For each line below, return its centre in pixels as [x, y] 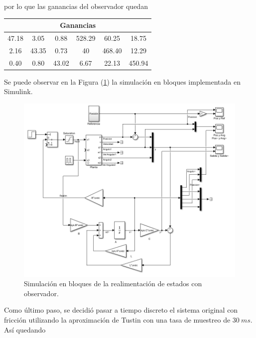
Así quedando [25, 329]
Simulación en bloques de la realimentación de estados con [113, 283]
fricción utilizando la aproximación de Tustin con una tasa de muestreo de [117, 320]
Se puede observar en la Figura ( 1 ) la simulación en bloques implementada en [122, 81]
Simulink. [18, 91]
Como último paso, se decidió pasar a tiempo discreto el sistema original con [121, 310]
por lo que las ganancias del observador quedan [76, 6]
